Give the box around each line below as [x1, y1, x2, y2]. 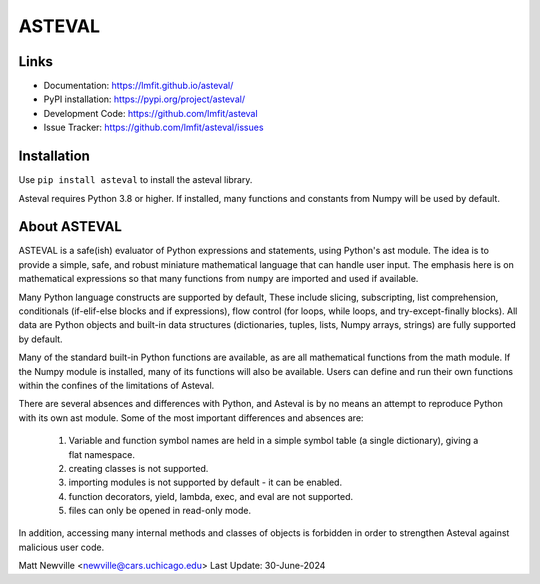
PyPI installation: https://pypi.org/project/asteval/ [43, 93, 245, 105]
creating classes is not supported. [68, 462, 209, 474]
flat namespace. [68, 448, 135, 460]
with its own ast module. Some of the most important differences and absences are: [18, 411, 364, 424]
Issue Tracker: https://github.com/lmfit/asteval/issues [43, 121, 264, 134]
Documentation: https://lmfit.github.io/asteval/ [43, 80, 234, 92]
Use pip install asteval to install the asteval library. [18, 174, 253, 186]
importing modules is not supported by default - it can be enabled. [68, 476, 343, 489]
